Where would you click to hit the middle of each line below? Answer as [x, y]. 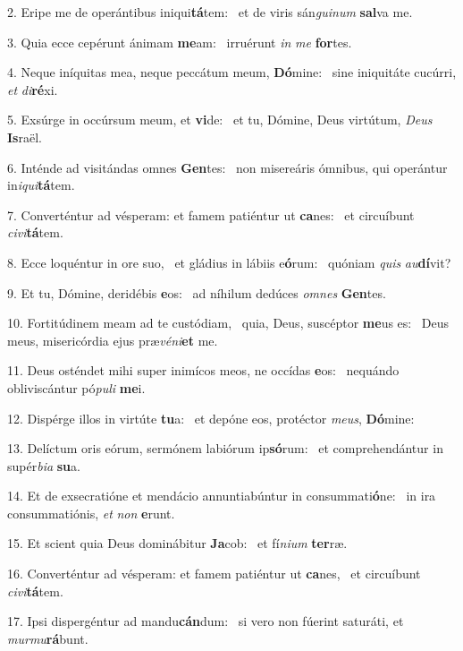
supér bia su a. [44, 465]
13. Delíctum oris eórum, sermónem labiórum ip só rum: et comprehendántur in [225, 448]
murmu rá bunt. [48, 638]
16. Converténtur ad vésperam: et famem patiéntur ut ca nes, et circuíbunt [214, 574]
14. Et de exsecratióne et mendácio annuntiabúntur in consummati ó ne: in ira [222, 496]
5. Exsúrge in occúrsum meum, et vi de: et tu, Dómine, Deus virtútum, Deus [220, 120]
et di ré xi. [33, 89]
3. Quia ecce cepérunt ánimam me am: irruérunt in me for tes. [180, 42]
